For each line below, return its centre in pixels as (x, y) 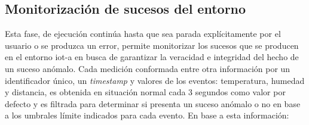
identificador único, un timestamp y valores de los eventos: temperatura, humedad (155, 80)
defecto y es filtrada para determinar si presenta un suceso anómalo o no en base (153, 103)
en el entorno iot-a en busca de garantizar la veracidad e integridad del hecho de (152, 57)
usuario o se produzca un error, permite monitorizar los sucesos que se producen (152, 45)
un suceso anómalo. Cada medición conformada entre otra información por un (148, 68)
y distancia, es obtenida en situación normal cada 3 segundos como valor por (145, 92)
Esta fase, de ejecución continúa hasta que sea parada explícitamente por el (143, 34)
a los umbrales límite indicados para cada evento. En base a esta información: (147, 115)
